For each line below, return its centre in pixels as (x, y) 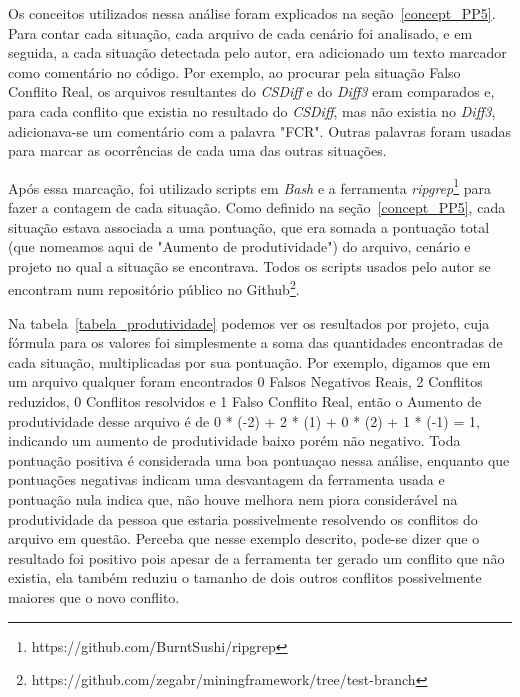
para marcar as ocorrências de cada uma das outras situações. (197, 150)
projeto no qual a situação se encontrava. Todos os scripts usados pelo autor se (249, 265)
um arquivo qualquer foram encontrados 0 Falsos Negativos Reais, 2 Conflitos (245, 381)
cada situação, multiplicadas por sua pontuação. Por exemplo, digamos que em (249, 361)
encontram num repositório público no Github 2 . (154, 288)
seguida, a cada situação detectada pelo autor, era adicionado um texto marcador (257, 52)
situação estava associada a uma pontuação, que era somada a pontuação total (249, 226)
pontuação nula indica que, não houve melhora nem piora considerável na (233, 498)
